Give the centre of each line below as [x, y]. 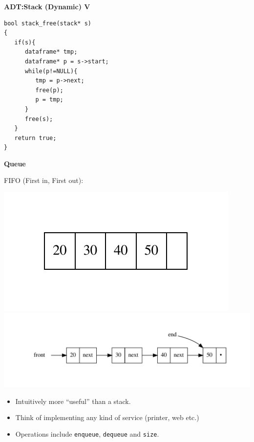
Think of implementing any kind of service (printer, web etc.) [107, 417]
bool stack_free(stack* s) [48, 23]
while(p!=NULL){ [51, 71]
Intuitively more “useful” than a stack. [73, 401]
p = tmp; [49, 100]
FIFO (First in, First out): [44, 180]
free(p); [49, 90]
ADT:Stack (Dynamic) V [47, 6]
